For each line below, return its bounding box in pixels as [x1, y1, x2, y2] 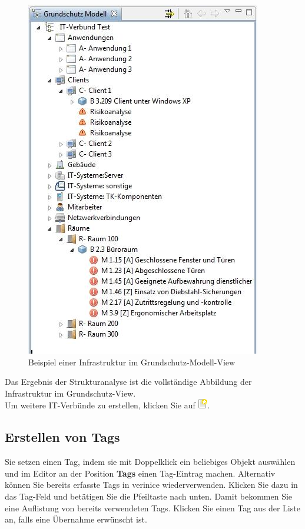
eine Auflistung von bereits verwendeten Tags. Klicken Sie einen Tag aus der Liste [5, 501, 300, 514]
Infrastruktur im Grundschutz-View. [5, 387, 136, 399]
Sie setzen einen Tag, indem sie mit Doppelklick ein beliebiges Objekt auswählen [5, 455, 296, 468]
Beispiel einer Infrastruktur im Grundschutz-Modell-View [28, 355, 236, 368]
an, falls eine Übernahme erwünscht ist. [5, 513, 147, 525]
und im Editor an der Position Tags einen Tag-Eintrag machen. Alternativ [5, 467, 276, 479]
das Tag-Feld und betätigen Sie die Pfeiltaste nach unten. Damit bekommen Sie [5, 490, 293, 502]
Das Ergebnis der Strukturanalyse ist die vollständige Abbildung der [5, 375, 252, 388]
